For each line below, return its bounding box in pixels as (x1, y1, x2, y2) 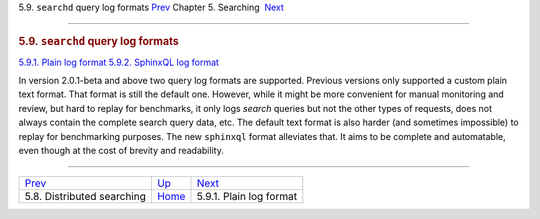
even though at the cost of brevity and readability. (18, 145, 224, 156)
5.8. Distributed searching (24, 190, 147, 204)
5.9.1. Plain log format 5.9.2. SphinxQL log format (18, 56, 220, 68)
